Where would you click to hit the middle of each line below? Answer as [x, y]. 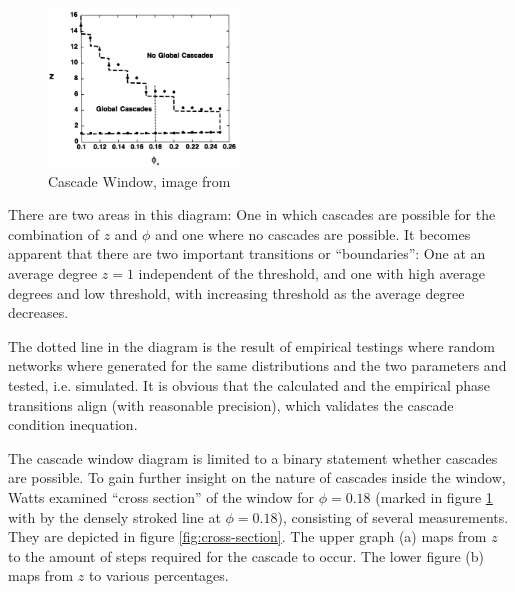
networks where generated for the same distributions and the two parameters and [257, 365]
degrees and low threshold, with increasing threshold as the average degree [236, 292]
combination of [54, 233]
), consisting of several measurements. [393, 516]
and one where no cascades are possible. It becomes [313, 233]
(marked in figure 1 [434, 497]
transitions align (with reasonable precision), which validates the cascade [231, 404]
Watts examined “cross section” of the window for [161, 497]
